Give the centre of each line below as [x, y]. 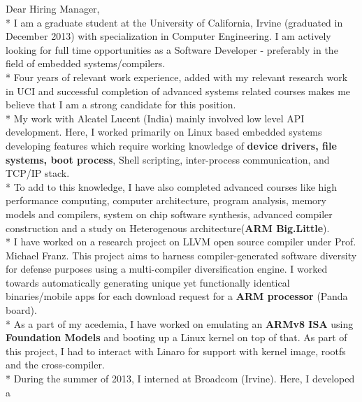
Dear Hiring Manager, [53, 8]
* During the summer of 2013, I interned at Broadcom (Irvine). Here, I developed [180, 379]
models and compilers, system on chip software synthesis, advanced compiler [169, 214]
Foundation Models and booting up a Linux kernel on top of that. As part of [176, 337]
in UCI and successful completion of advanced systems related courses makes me [178, 91]
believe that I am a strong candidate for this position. [121, 105]
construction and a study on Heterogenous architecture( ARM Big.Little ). [168, 228]
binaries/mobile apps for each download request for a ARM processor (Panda [177, 296]
